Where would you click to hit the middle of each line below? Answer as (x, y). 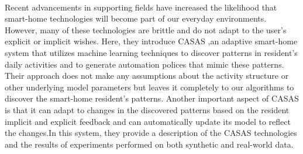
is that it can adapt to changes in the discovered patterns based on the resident (147, 109)
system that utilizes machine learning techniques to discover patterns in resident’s (151, 52)
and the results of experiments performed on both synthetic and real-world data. (149, 144)
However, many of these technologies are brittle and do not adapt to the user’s (146, 29)
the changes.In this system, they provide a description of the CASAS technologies (151, 133)
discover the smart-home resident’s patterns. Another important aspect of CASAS (152, 98)
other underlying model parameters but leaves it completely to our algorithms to (149, 87)
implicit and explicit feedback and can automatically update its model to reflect (148, 121)
